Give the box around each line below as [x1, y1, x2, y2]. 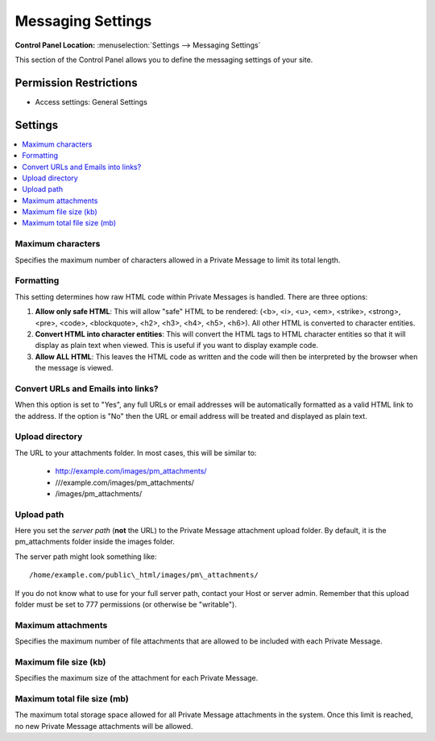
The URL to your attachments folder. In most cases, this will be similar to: [14, 448, 257, 457]
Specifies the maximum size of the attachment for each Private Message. [14, 673, 259, 683]
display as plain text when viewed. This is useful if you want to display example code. [35, 341, 318, 350]
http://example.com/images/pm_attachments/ [55, 466, 207, 476]
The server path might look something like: [14, 552, 157, 561]
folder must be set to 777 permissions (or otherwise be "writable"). [14, 600, 237, 610]
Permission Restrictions [14, 76, 138, 89]
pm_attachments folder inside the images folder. [14, 536, 175, 547]
